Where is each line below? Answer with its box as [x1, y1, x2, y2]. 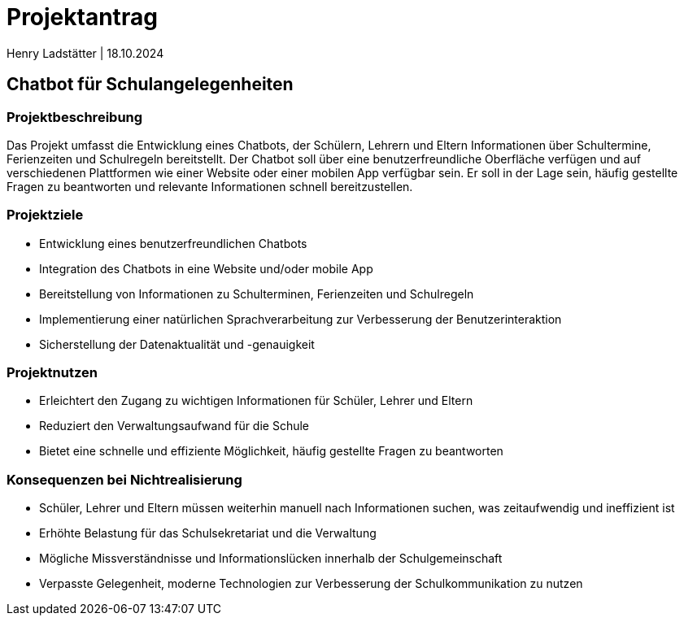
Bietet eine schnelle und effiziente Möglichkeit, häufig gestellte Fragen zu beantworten [39, 444, 503, 459]
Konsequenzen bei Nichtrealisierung [7, 471, 242, 488]
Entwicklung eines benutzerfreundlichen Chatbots [39, 236, 307, 250]
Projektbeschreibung [7, 108, 143, 125]
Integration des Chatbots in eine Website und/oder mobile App [39, 261, 373, 276]
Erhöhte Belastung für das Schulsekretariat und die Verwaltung [39, 526, 377, 541]
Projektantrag [7, 3, 158, 31]
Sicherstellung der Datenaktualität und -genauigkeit [39, 337, 315, 351]
